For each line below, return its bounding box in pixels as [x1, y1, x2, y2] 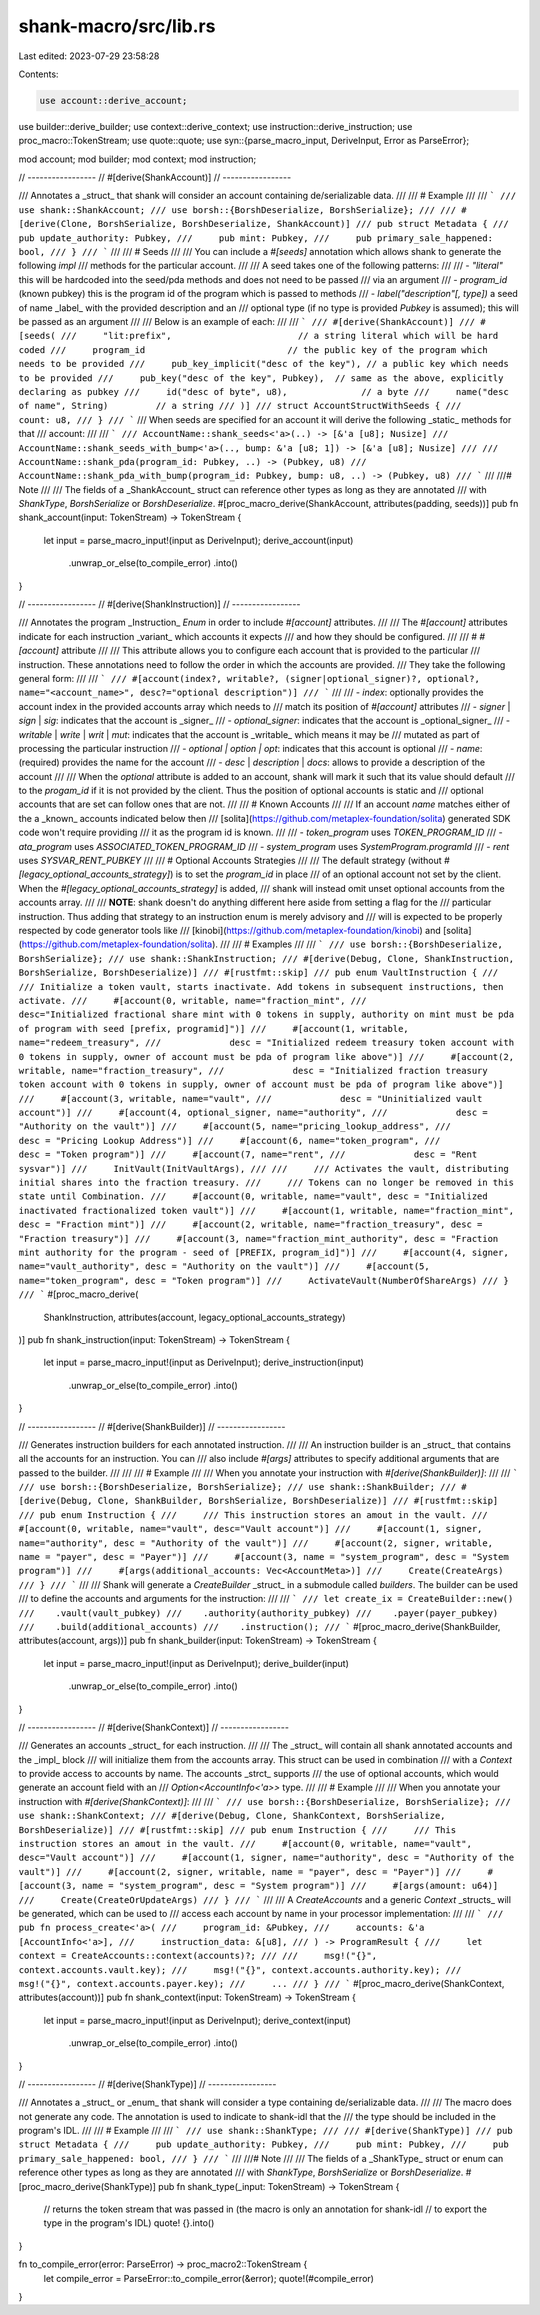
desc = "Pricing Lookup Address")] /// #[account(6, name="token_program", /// [18, 1135, 441, 1146]
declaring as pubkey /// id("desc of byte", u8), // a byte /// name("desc [18, 386, 509, 397]
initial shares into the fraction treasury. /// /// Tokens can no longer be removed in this [18, 1177, 515, 1189]
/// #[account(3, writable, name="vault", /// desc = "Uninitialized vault [18, 1093, 483, 1104]
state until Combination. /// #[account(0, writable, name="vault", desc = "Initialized [18, 1191, 489, 1202]
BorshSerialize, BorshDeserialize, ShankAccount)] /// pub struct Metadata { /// [97, 218, 509, 230]
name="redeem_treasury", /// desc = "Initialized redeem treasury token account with [18, 1037, 515, 1049]
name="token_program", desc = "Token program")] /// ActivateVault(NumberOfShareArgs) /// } [18, 1275, 509, 1286]
